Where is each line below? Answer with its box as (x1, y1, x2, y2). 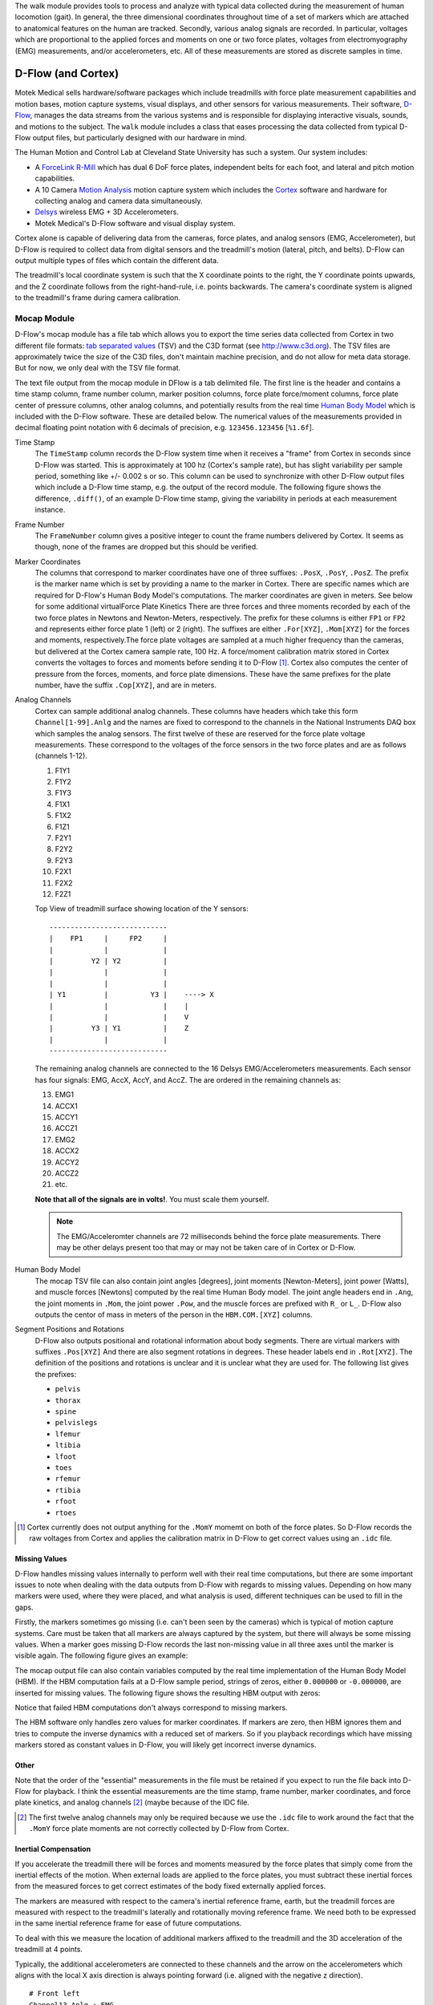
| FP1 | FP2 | (49, 934, 168, 943)
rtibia (55, 1485, 81, 1495)
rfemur (55, 1474, 81, 1484)
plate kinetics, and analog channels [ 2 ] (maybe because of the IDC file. (14, 1797, 250, 1808)
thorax (55, 1395, 81, 1405)
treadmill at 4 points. (14, 1945, 83, 1954)
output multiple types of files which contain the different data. (14, 255, 220, 265)
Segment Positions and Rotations (14, 1324, 124, 1335)
